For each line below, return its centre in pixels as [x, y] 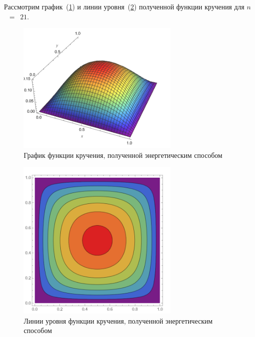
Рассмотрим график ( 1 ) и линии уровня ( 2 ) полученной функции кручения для [124, 6]
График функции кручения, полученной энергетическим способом [123, 155]
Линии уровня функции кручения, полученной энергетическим [118, 320]
